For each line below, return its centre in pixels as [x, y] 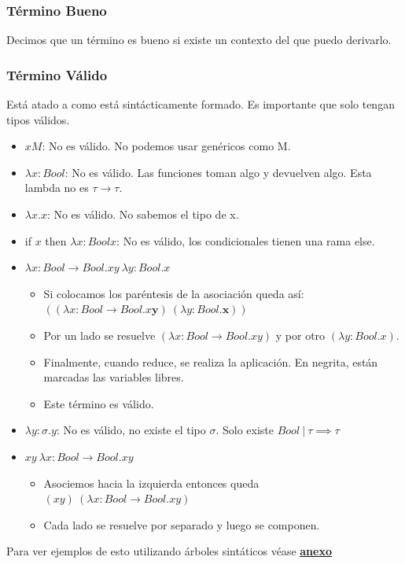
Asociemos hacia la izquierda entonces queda [151, 483]
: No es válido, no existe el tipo [131, 430]
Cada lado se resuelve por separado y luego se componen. [182, 524]
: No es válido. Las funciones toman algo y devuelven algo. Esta [218, 172]
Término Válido [57, 74]
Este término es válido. [99, 403]
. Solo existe [245, 430]
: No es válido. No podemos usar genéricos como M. [166, 146]
